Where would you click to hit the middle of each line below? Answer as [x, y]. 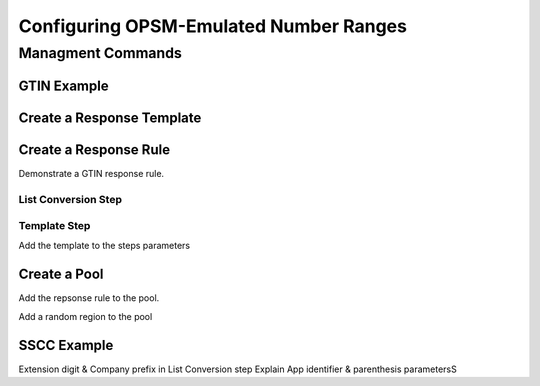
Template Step [54, 226]
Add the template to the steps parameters [104, 246]
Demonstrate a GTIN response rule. [91, 173]
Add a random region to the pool [85, 316]
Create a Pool [61, 274]
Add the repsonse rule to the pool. [89, 298]
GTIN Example [63, 85]
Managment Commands [100, 53]
